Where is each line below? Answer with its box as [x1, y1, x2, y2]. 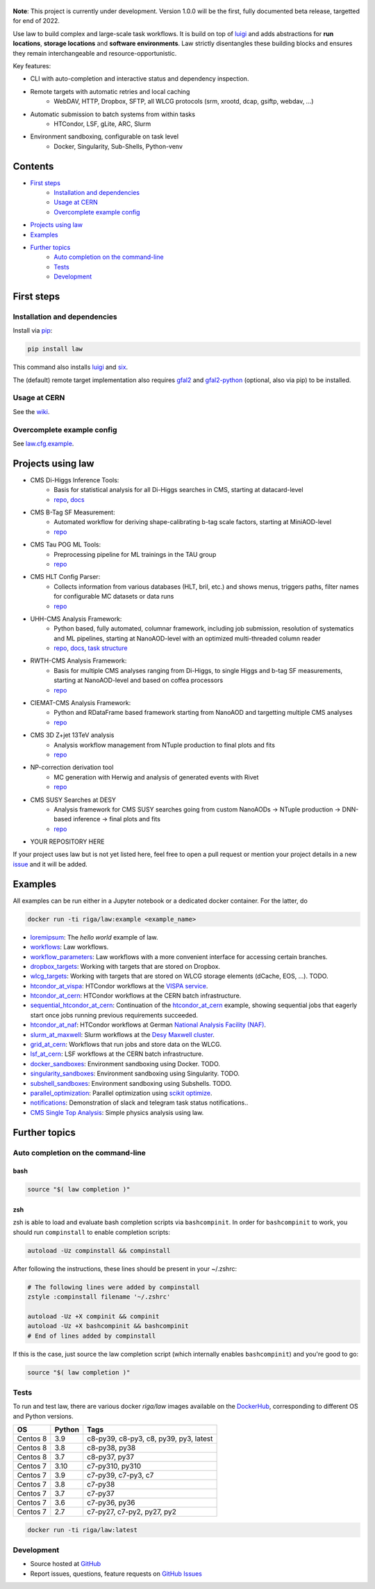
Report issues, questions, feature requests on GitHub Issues [30, 1570, 203, 1578]
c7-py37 [87, 1489, 115, 1499]
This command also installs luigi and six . [12, 363, 128, 372]
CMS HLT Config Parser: [30, 573, 101, 581]
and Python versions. [12, 1412, 74, 1420]
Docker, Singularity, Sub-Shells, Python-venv [53, 142, 183, 150]
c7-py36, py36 [87, 1498, 135, 1508]
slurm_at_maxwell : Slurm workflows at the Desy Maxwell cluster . [30, 1030, 215, 1038]
